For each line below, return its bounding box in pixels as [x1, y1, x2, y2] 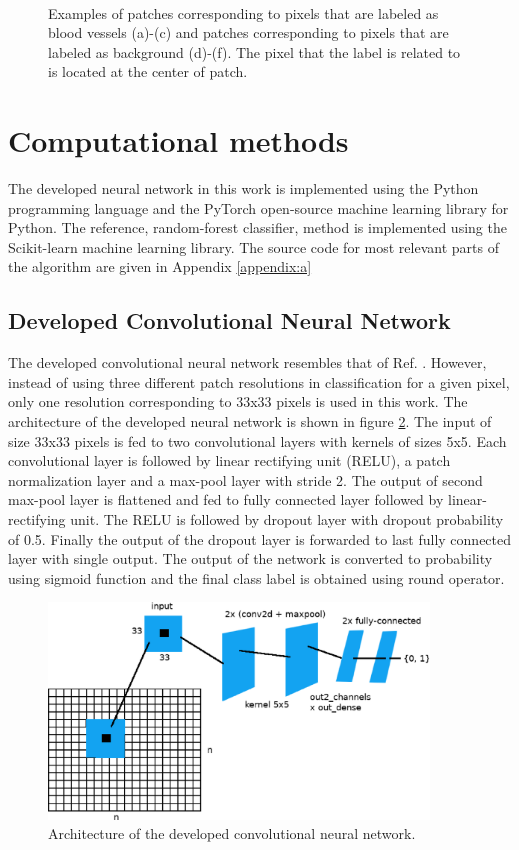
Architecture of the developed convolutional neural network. [48, 823, 416, 844]
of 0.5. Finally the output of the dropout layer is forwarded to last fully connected [8, 528, 512, 549]
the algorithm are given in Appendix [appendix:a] [8, 256, 312, 277]
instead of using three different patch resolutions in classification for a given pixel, [8, 371, 510, 392]
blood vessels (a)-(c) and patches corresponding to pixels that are [48, 22, 449, 43]
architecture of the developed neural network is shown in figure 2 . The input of [8, 411, 492, 432]
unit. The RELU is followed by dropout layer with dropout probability [70, 509, 504, 530]
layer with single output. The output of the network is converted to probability [8, 548, 493, 569]
